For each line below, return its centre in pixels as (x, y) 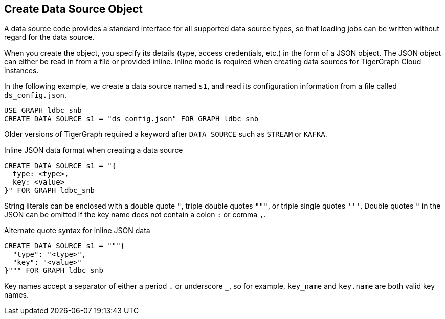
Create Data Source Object (74, 9)
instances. (21, 71)
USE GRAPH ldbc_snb (43, 111)
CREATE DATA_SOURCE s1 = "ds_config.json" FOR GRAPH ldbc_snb (131, 119)
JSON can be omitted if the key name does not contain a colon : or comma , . (135, 215)
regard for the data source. (49, 37)
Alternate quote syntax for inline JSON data (77, 231)
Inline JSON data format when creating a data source (94, 150)
